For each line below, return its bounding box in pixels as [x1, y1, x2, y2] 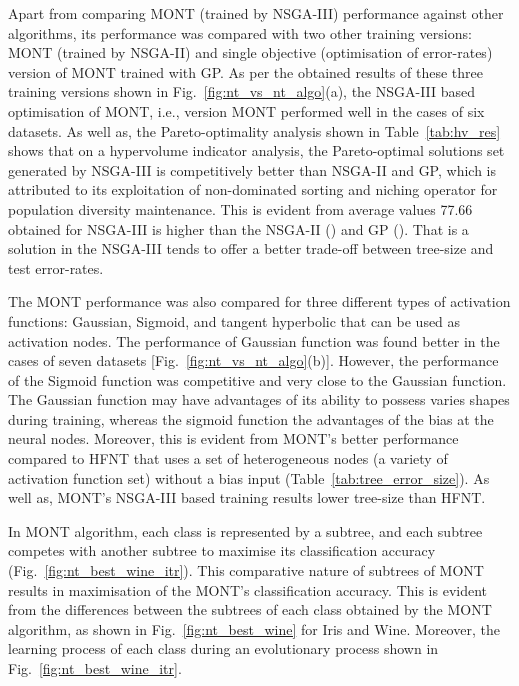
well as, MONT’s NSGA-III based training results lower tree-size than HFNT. [8, 487, 486, 508]
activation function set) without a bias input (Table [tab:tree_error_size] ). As [8, 467, 490, 488]
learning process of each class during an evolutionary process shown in [8, 638, 439, 659]
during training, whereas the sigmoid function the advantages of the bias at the [8, 408, 494, 429]
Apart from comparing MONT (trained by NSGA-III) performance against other [8, 3, 504, 23]
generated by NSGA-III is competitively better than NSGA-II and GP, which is [8, 159, 497, 180]
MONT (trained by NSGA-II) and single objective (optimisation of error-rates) [8, 42, 493, 63]
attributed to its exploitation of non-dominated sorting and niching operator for [8, 179, 498, 200]
